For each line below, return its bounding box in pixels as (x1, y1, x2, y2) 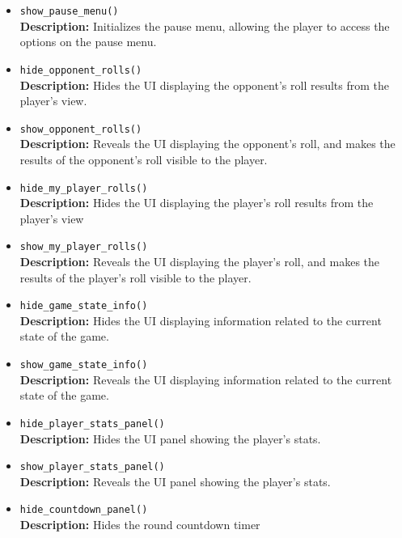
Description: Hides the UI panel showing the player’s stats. (19, 430, 321, 447)
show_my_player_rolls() (19, 241, 148, 253)
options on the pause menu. (19, 33, 157, 50)
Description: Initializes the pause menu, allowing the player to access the (19, 17, 390, 34)
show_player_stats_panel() (19, 461, 165, 473)
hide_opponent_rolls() (19, 64, 142, 76)
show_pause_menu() (19, 6, 119, 17)
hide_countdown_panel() (19, 504, 148, 516)
